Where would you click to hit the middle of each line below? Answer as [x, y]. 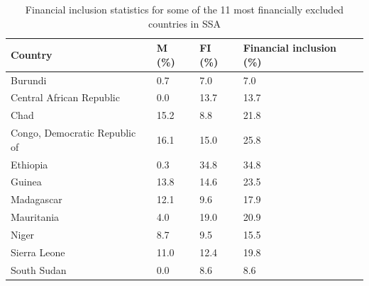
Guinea [26, 182]
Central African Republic [65, 97]
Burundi [29, 80]
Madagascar [37, 199]
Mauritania [35, 217]
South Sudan [39, 269]
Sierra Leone [38, 252]
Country [32, 54]
